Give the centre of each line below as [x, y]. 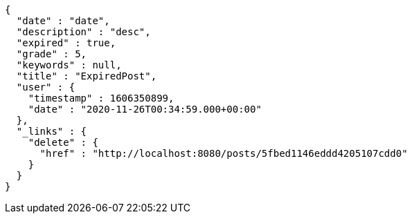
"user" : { [46, 87]
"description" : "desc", [83, 32]
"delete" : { [63, 142]
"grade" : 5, [52, 54]
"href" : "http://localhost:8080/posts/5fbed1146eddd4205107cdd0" [224, 153]
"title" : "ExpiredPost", [87, 76]
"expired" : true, [66, 43]
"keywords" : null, [69, 65]
